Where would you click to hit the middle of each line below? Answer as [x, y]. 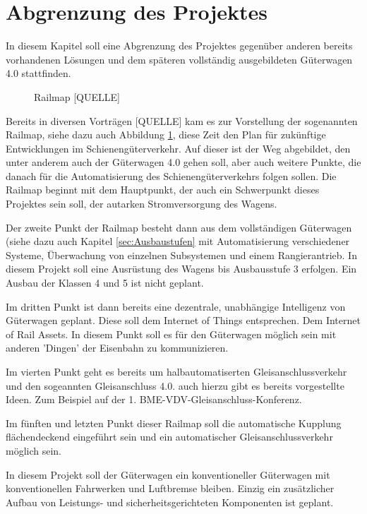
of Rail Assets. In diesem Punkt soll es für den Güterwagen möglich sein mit [171, 334]
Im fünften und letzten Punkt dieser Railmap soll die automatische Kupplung [174, 423]
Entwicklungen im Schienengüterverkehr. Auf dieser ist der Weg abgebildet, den [178, 148]
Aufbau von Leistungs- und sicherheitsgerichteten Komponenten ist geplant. [170, 502]
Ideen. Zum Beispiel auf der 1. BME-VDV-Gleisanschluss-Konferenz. [154, 399]
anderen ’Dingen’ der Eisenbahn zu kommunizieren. [117, 348]
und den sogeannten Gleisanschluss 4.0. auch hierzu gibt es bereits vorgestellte [175, 385]
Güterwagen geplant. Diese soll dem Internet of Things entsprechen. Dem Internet [183, 320]
